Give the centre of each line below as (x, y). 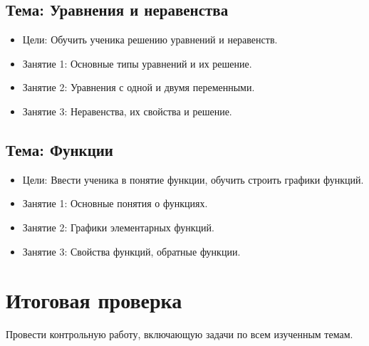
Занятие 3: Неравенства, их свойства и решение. (127, 111)
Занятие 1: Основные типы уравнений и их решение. (137, 63)
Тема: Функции (59, 149)
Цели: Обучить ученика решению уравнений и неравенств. (150, 40)
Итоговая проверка (94, 300)
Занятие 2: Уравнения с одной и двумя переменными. (139, 87)
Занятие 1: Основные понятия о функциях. (115, 203)
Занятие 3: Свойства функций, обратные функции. (131, 251)
